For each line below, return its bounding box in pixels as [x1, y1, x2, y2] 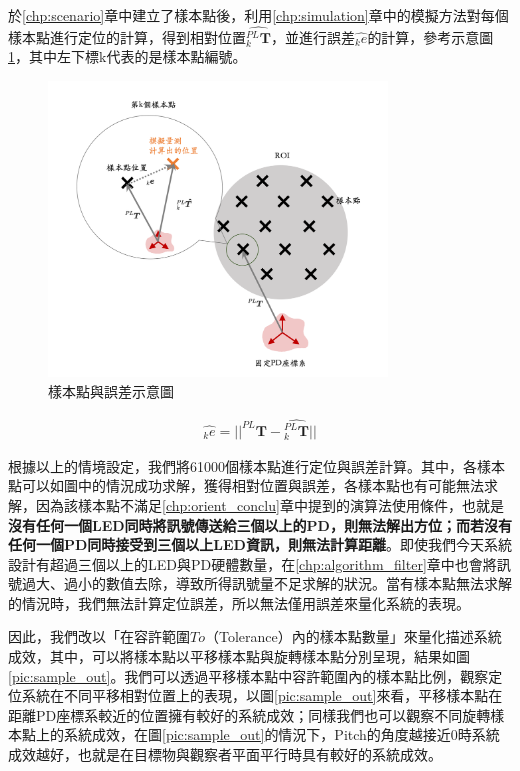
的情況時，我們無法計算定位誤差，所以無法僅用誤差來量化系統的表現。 [8, 592, 470, 613]
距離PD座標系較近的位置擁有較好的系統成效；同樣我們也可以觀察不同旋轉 [8, 704, 491, 725]
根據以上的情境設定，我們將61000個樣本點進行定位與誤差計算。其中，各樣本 [8, 455, 505, 476]
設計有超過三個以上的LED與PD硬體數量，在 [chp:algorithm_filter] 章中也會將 [8, 553, 497, 574]
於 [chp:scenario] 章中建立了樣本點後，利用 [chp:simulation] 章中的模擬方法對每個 [8, 5, 509, 25]
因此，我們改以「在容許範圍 [8, 626, 190, 647]
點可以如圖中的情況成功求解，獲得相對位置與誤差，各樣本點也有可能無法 [8, 475, 484, 496]
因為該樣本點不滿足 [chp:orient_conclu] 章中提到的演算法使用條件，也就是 [35, 494, 504, 515]
